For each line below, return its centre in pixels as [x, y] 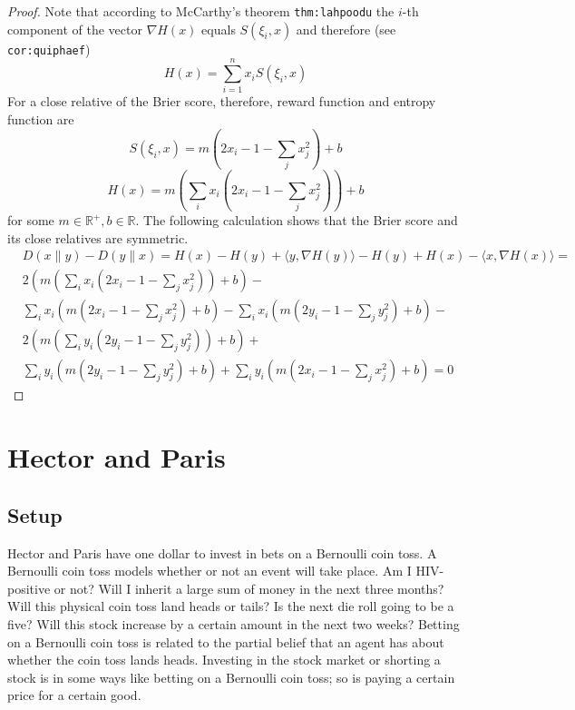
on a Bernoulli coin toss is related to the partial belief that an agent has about [226, 641]
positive [29, 588]
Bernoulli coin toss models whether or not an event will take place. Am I [210, 571]
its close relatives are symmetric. [98, 237]
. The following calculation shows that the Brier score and [297, 220]
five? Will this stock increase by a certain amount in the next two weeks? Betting [234, 624]
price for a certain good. [74, 695]
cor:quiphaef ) [49, 49]
